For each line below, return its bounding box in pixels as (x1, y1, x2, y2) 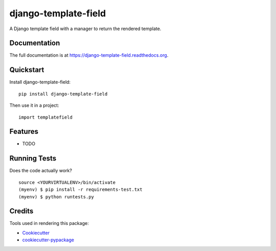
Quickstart (9, 65, 44, 74)
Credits (9, 207, 34, 216)
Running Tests (9, 154, 56, 163)
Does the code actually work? (9, 168, 73, 174)
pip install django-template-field (18, 91, 108, 97)
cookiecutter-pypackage (22, 237, 74, 243)
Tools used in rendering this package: (9, 220, 89, 226)
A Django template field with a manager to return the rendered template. (9, 26, 162, 32)
